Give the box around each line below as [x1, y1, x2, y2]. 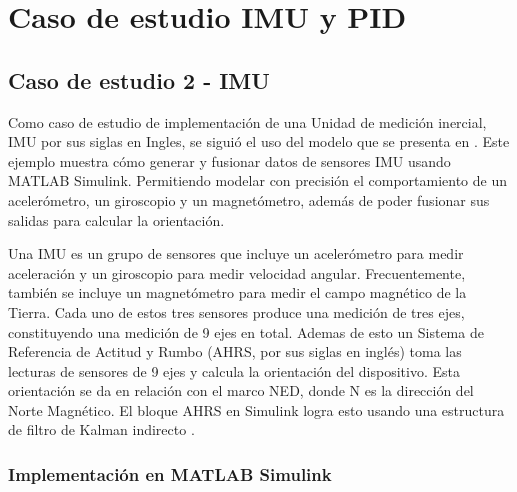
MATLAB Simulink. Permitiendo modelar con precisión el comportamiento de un [8, 170, 507, 191]
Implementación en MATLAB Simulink [8, 462, 332, 486]
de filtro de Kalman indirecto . [8, 419, 195, 440]
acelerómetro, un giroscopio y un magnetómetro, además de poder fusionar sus [8, 189, 490, 210]
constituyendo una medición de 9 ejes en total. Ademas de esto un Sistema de [8, 321, 484, 342]
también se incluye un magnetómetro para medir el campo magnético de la [8, 282, 467, 303]
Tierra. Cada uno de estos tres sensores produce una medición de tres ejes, [8, 301, 465, 322]
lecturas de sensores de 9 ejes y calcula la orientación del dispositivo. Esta [8, 360, 460, 381]
